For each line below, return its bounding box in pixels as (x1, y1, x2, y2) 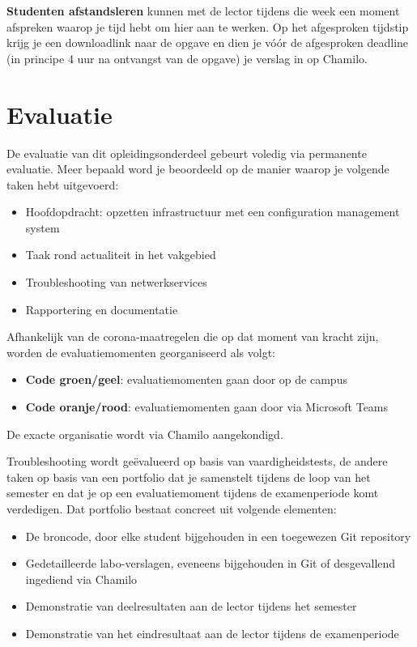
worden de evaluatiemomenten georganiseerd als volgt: (6, 343, 275, 360)
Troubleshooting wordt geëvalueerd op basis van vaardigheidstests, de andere (6, 453, 388, 470)
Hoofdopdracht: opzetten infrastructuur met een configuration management (25, 203, 400, 220)
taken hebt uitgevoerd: (6, 176, 119, 193)
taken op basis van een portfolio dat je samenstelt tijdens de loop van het (6, 468, 371, 485)
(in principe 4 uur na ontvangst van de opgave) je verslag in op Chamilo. (6, 49, 368, 66)
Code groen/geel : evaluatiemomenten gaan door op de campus (25, 371, 347, 388)
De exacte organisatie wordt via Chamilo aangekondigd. (6, 425, 283, 442)
